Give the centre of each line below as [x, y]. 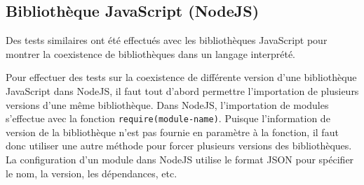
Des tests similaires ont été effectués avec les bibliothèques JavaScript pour [167, 40]
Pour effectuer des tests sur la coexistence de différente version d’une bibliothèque [181, 77]
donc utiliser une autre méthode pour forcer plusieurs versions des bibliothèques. [179, 146]
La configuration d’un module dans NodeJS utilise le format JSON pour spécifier [180, 160]
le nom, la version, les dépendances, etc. [92, 173]
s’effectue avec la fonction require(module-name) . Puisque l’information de [168, 118]
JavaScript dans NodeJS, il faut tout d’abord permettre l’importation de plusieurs [182, 90]
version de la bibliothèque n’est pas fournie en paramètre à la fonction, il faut [172, 132]
